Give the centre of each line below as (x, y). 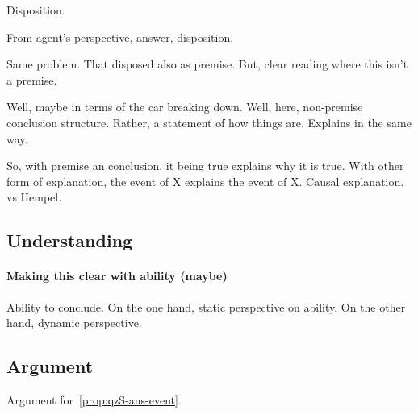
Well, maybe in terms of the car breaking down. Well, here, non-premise (185, 107)
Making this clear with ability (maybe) (117, 276)
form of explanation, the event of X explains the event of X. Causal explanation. (205, 181)
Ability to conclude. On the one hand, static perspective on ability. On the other (206, 306)
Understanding (70, 240)
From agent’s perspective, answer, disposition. (120, 37)
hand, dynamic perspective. (74, 323)
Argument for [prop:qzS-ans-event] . (94, 399)
